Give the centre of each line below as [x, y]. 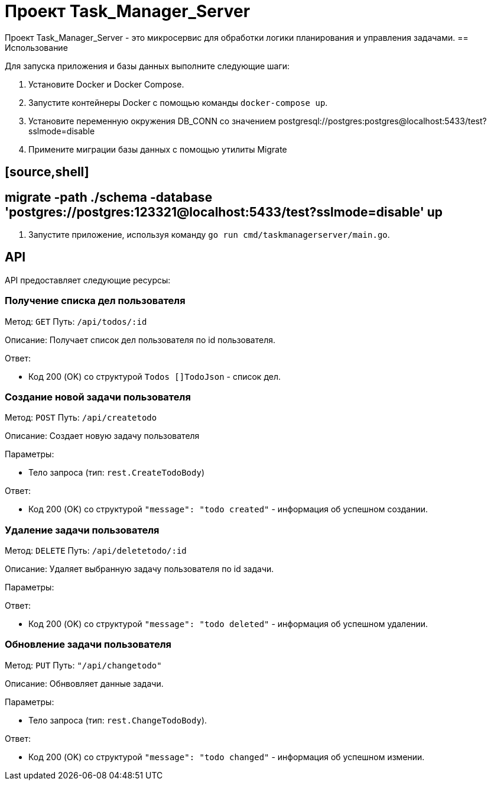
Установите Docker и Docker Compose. [106, 84]
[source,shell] [47, 172]
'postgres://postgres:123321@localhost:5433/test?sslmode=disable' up [224, 212]
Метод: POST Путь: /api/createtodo [81, 418]
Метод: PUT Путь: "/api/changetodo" [83, 665]
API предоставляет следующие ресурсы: [88, 280]
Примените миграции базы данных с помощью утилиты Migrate [158, 149]
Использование [36, 47]
